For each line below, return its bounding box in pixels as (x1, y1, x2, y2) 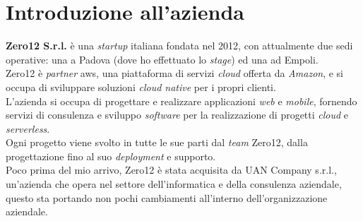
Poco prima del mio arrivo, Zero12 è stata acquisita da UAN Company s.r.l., (6, 162, 337, 177)
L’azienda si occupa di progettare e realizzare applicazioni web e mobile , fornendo (6, 93, 357, 108)
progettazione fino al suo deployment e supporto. (6, 148, 216, 163)
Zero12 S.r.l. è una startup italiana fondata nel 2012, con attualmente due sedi (6, 38, 353, 53)
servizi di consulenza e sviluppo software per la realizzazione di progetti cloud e (6, 107, 349, 122)
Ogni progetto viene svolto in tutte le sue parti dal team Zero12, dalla (6, 135, 308, 150)
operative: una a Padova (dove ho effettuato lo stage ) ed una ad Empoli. (6, 52, 319, 66)
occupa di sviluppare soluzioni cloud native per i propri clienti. (6, 79, 276, 94)
